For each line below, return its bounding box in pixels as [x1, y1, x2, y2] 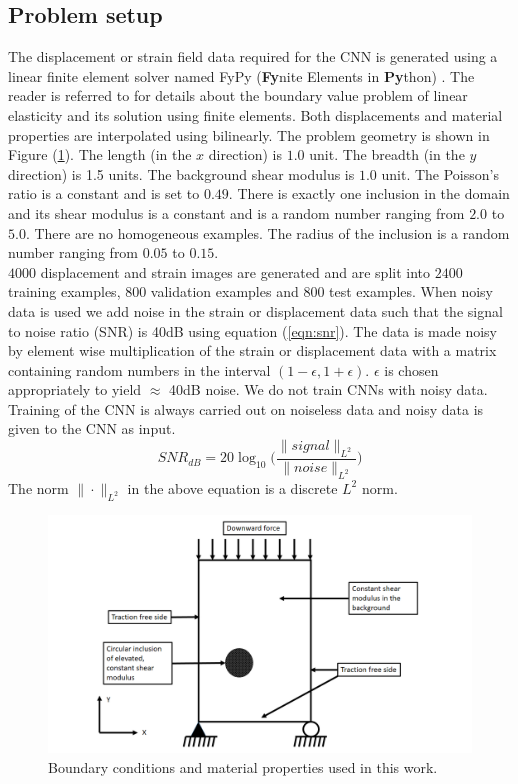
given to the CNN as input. [8, 418, 176, 439]
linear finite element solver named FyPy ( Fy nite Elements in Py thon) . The [8, 65, 475, 86]
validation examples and [150, 281, 299, 302]
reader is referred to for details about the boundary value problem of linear [8, 85, 468, 106]
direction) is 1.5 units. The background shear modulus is [8, 163, 355, 184]
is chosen [384, 359, 439, 380]
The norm [8, 477, 69, 498]
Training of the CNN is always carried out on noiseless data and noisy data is [8, 398, 484, 419]
